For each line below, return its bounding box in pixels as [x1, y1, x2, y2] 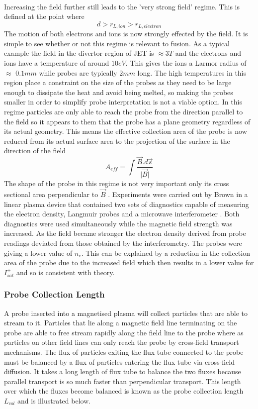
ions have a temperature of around [4, 58, 109, 68]
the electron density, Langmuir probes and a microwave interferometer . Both [4, 208, 240, 219]
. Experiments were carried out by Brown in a [108, 189, 248, 200]
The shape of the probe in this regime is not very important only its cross [4, 178, 229, 189]
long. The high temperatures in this [137, 67, 247, 78]
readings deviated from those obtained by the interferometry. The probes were [4, 238, 242, 248]
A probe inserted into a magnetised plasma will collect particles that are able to [4, 307, 248, 318]
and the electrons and [175, 48, 242, 58]
